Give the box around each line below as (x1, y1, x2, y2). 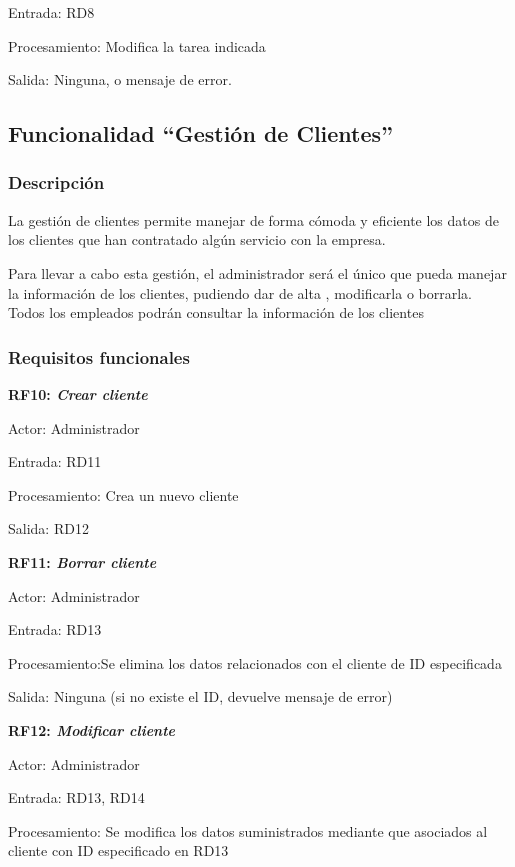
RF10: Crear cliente (8, 383, 148, 404)
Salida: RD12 (8, 518, 89, 539)
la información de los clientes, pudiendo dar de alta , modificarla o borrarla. (8, 282, 472, 303)
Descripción (8, 170, 105, 195)
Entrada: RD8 (8, 2, 95, 22)
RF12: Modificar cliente (8, 719, 176, 740)
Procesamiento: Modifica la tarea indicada (8, 35, 266, 56)
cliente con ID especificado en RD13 (8, 840, 229, 861)
